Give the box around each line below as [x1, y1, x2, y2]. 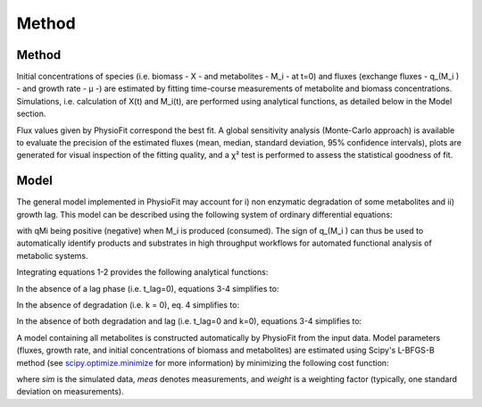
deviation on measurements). [16, 386, 124, 397]
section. [16, 108, 46, 120]
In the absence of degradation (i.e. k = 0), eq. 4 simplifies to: [16, 300, 240, 311]
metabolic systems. [16, 250, 88, 261]
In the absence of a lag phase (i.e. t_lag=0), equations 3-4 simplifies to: [16, 283, 279, 294]
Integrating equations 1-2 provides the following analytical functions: [16, 267, 269, 278]
